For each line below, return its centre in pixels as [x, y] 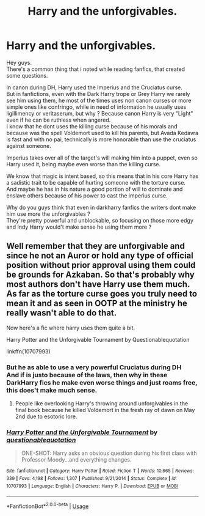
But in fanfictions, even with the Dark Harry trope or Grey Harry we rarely [98, 94]
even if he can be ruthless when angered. [59, 120]
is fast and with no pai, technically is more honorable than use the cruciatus [101, 139]
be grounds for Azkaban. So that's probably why [101, 275]
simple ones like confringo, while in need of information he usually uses [96, 107]
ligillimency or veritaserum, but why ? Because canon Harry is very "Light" [100, 113]
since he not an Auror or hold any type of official [100, 256]
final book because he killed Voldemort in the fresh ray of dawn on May [105, 410]
